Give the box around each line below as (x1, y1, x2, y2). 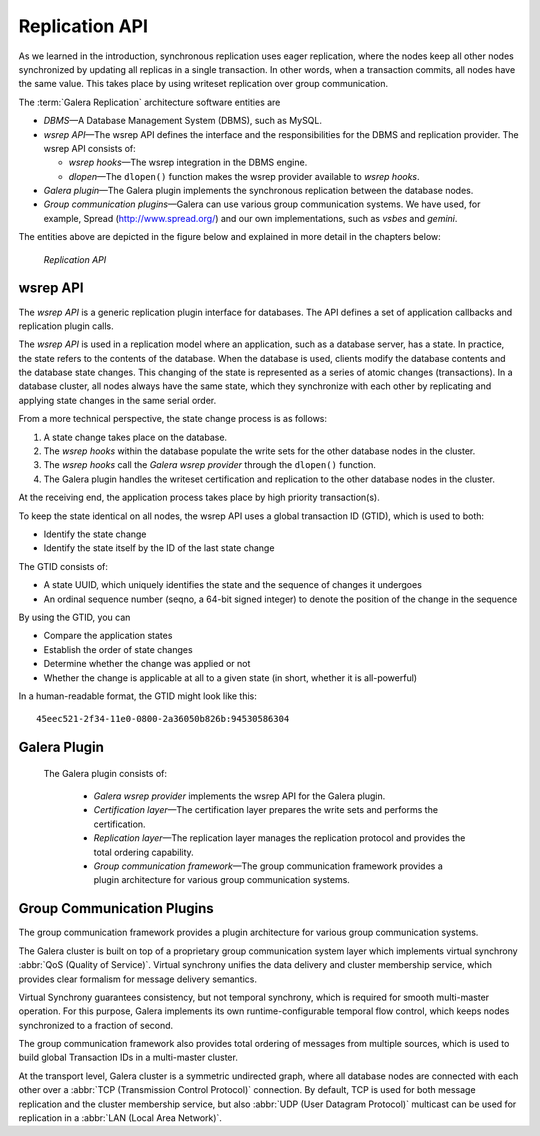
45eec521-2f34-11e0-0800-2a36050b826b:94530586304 (36, 713, 290, 725)
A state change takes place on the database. (43, 431, 228, 443)
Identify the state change (43, 528, 147, 540)
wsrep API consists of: (43, 142, 137, 154)
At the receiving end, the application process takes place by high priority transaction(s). (18, 491, 380, 504)
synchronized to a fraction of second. (18, 1019, 174, 1031)
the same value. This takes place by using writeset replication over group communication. (18, 78, 389, 90)
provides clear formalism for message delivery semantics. (18, 973, 257, 985)
